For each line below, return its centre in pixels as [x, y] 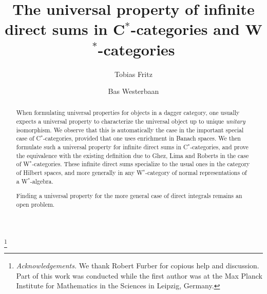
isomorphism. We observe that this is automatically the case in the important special [130, 130]
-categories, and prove [219, 147]
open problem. [35, 204]
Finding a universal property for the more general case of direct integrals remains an [129, 196]
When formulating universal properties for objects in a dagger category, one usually [128, 113]
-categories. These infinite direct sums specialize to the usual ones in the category [141, 164]
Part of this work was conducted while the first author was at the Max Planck [139, 275]
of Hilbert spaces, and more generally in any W [80, 173]
